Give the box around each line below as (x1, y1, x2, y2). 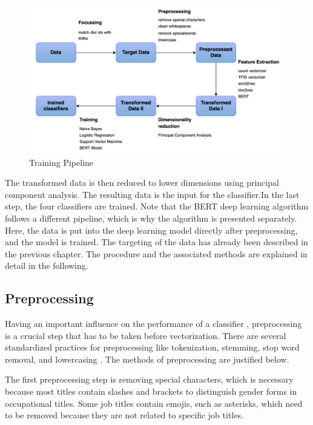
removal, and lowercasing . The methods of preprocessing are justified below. (5, 352, 289, 365)
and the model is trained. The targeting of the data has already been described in (5, 236, 308, 248)
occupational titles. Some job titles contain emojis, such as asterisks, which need (5, 397, 303, 409)
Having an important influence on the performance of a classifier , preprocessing (5, 317, 302, 330)
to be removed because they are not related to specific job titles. (5, 409, 243, 421)
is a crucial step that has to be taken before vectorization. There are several (5, 329, 286, 341)
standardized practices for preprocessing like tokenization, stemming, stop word (5, 341, 300, 354)
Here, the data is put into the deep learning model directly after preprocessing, (5, 223, 298, 236)
